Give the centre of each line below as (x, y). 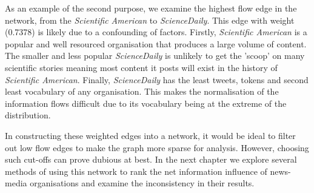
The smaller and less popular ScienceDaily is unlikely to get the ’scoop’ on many (155, 56)
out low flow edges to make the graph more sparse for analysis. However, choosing (157, 147)
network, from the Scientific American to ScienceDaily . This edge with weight (150, 20)
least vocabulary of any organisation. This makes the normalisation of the (142, 91)
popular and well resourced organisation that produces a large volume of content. (156, 43)
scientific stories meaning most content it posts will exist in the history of (141, 67)
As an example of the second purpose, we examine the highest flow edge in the (151, 8)
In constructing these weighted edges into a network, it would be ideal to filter (150, 135)
